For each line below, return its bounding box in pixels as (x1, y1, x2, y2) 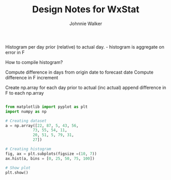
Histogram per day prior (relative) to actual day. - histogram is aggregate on (5, 43, 164, 50)
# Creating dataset (5, 118, 47, 123)
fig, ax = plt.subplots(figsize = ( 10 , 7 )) (5, 151, 97, 156)
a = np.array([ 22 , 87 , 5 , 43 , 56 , (5, 123, 79, 128)
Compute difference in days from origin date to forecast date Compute (5, 69, 154, 75)
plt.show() (5, 170, 29, 175)
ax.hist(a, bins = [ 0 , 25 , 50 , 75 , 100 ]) (5, 156, 95, 161)
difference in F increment (5, 74, 59, 80)
